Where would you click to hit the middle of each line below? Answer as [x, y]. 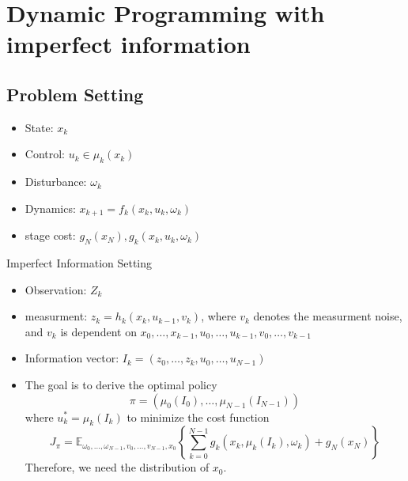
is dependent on [98, 331]
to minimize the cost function [198, 417]
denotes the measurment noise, [328, 316]
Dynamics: [50, 208]
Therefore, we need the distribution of [117, 467]
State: [39, 127]
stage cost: [50, 235]
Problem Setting [75, 94]
